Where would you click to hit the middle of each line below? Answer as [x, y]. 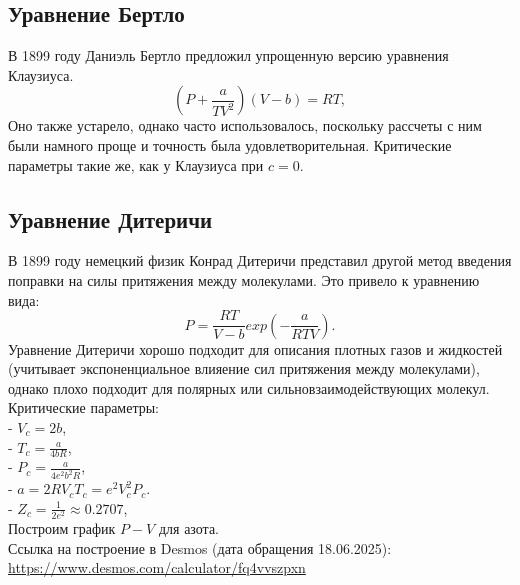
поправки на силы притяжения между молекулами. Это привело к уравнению [244, 279]
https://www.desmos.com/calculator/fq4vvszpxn [157, 567]
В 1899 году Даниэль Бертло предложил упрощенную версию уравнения [228, 55]
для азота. [189, 528]
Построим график [62, 528]
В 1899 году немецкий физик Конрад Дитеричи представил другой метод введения [260, 260]
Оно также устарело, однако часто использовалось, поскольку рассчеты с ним [245, 125]
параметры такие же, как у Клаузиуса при [136, 164]
